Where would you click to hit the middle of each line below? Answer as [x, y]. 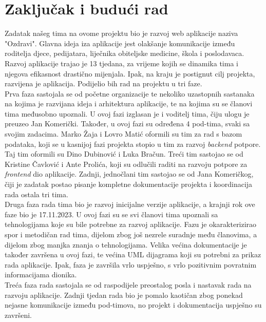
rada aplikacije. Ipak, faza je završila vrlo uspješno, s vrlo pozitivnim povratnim [131, 264]
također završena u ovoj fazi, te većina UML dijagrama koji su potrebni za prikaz [133, 254]
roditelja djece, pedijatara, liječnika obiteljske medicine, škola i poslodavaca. [125, 53]
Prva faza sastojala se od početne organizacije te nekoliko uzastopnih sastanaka [130, 93]
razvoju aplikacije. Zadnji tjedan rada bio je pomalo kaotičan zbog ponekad [124, 295]
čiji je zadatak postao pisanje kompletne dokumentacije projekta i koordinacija [129, 184]
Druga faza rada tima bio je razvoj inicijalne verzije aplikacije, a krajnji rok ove [130, 204]
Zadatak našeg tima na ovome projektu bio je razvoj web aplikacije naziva [121, 33]
